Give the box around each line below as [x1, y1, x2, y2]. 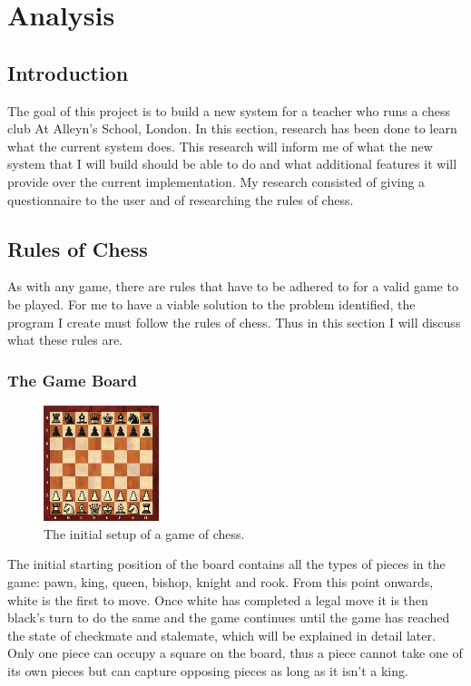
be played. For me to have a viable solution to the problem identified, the [7, 294, 416, 313]
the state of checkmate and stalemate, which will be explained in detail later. [7, 625, 436, 644]
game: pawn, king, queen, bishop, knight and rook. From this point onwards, [7, 572, 434, 591]
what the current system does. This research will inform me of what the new [7, 136, 433, 155]
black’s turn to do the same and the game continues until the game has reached [7, 608, 450, 627]
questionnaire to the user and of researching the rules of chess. [7, 190, 354, 209]
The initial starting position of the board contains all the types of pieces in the [7, 554, 446, 573]
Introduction [7, 58, 129, 86]
